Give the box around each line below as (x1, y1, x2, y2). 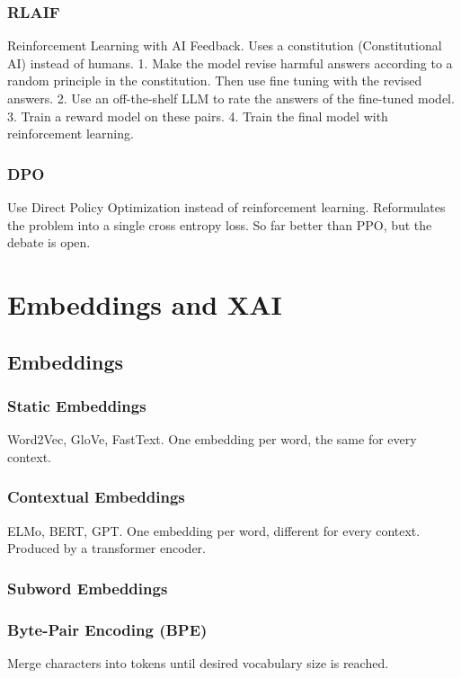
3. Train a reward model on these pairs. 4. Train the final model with (7, 106, 388, 125)
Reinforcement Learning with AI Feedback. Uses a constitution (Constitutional (7, 36, 442, 55)
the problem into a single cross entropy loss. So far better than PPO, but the (7, 215, 432, 234)
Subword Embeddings (7, 576, 168, 599)
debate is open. (7, 233, 91, 252)
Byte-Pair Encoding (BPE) (7, 618, 208, 640)
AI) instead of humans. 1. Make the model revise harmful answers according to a (7, 53, 453, 72)
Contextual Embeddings (7, 486, 185, 508)
